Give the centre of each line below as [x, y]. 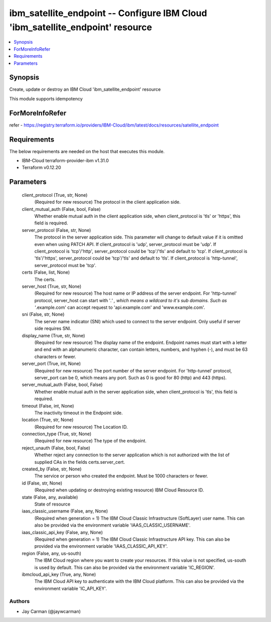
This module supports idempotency [46, 98]
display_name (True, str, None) [53, 335]
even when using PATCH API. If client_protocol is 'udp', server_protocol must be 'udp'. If [125, 244]
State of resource [52, 504]
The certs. [45, 279]
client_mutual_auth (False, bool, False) [61, 209]
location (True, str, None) [48, 420]
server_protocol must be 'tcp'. [65, 265]
